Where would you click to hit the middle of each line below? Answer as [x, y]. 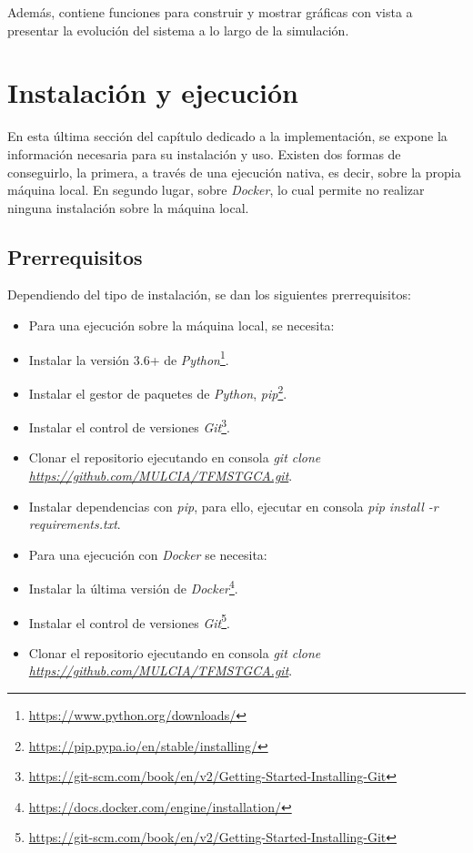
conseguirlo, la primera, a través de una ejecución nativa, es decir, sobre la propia [234, 172]
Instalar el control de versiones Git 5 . [130, 621]
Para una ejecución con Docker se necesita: [148, 554]
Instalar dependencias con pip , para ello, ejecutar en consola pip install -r [233, 506]
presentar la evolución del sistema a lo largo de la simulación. [178, 30]
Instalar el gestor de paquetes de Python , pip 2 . [158, 391]
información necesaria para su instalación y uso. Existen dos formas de [204, 153]
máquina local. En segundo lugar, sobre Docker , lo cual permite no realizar [216, 190]
